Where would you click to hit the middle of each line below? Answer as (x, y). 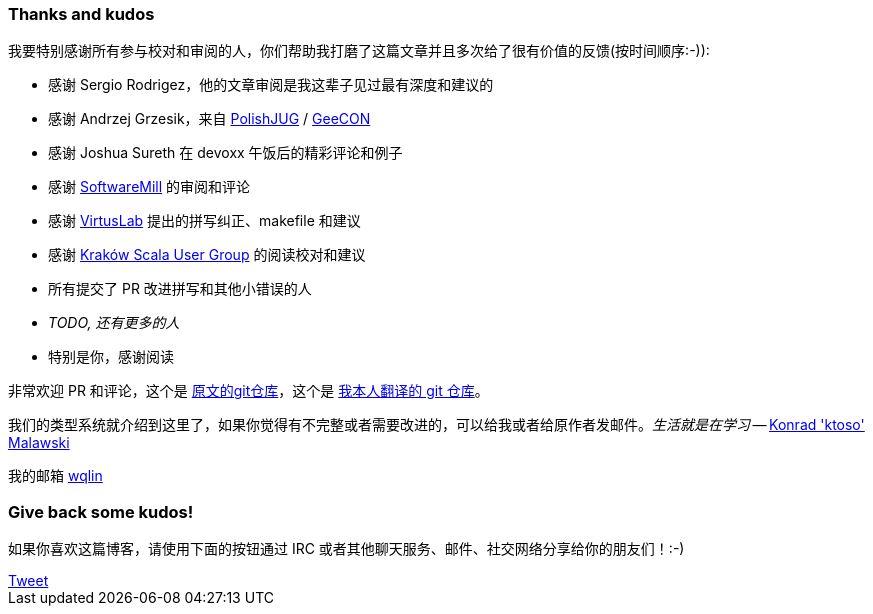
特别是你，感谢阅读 (111, 357)
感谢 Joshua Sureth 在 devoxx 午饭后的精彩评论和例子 (225, 153)
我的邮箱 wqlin (55, 476)
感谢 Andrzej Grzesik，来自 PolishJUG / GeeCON (209, 119)
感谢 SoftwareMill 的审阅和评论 (149, 187)
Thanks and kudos (81, 14)
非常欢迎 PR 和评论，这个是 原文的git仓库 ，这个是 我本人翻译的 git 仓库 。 (248, 391)
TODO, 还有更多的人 (114, 323)
